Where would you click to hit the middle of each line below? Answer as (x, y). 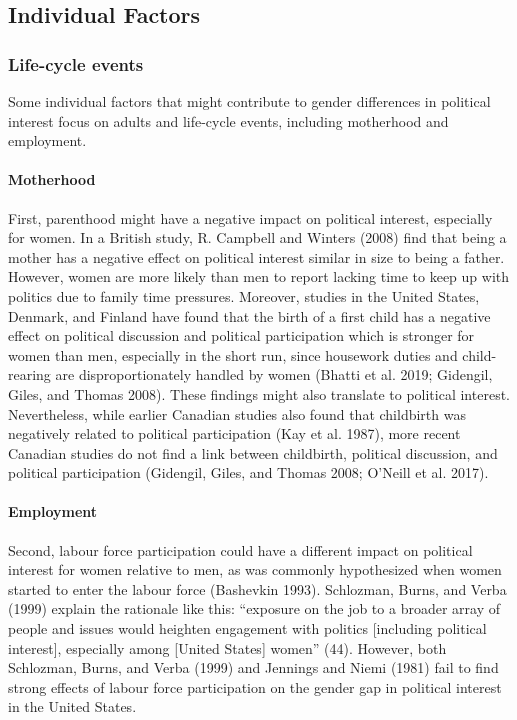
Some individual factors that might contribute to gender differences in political (249, 101)
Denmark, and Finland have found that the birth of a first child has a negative (249, 315)
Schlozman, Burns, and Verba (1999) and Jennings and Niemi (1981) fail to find (253, 667)
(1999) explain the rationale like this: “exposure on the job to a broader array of (254, 608)
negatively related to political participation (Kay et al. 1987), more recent (234, 433)
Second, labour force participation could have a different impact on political (240, 549)
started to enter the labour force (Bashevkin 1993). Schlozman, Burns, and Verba (257, 588)
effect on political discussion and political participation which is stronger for (241, 335)
